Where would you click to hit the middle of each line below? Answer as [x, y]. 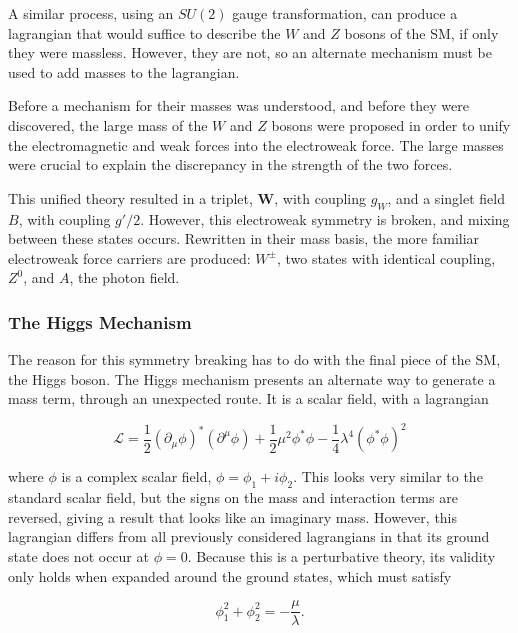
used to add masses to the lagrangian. [124, 71]
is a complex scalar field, [136, 476]
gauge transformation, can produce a [345, 13]
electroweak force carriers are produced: [129, 257]
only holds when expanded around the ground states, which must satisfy [230, 575]
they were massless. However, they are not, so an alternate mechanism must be [250, 52]
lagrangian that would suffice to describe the [144, 32]
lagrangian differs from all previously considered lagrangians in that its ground [249, 536]
